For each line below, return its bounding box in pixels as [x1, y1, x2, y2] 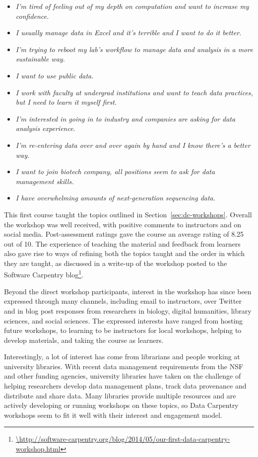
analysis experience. [15, 123, 75, 133]
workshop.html [15, 444, 61, 454]
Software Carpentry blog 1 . [4, 268, 83, 280]
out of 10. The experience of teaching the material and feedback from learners [4, 238, 241, 249]
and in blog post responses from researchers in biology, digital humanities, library [4, 305, 252, 316]
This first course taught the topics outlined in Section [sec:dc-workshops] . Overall [4, 209, 252, 219]
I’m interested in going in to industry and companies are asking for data [15, 113, 236, 124]
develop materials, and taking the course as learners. [4, 334, 164, 345]
